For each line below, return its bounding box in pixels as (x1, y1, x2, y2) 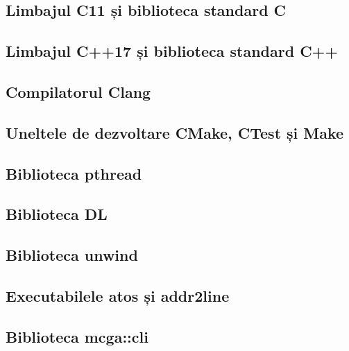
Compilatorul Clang (6, 80, 151, 102)
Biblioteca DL (6, 203, 108, 225)
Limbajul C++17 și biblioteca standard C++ (6, 40, 339, 62)
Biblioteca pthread (6, 162, 142, 184)
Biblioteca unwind (6, 244, 138, 266)
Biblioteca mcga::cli (6, 325, 148, 347)
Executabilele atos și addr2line (6, 284, 230, 306)
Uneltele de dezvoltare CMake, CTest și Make (6, 121, 344, 143)
